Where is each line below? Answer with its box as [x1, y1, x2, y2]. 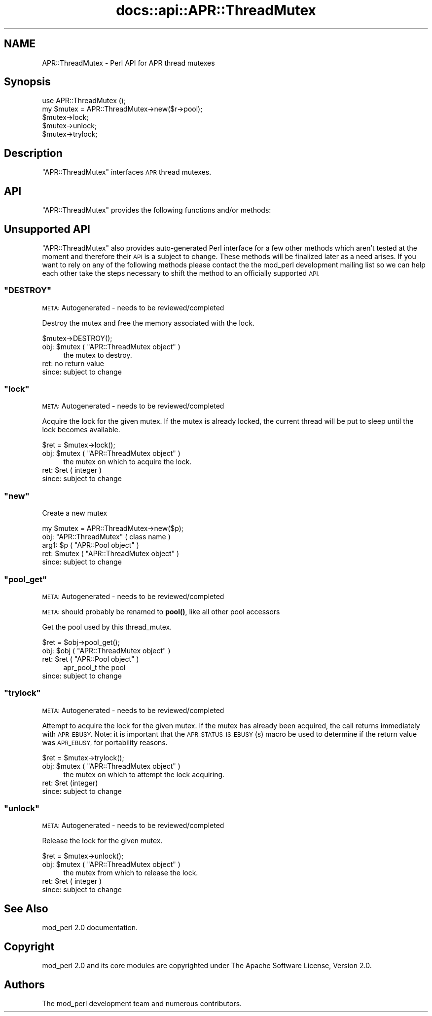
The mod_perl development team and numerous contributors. [42, 999, 242, 1008]
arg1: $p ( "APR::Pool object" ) [42, 541, 139, 550]
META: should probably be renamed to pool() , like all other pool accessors [42, 607, 280, 616]
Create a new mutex [42, 509, 108, 518]
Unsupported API [4, 223, 90, 235]
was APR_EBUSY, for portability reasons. [42, 738, 168, 747]
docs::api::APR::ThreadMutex [116, 2, 316, 19]
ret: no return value [42, 359, 104, 368]
